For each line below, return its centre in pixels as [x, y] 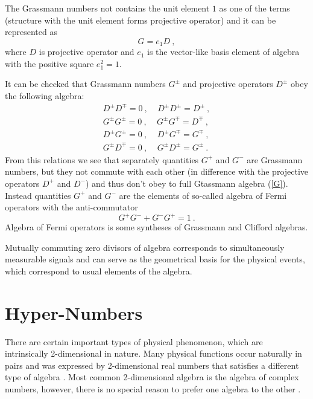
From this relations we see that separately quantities [102, 159]
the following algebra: [45, 96]
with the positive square [49, 63]
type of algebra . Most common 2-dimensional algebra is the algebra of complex [152, 377]
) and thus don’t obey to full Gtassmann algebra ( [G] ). [187, 183]
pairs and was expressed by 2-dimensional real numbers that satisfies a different [152, 365]
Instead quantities [38, 195]
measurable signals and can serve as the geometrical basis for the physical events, [155, 259]
